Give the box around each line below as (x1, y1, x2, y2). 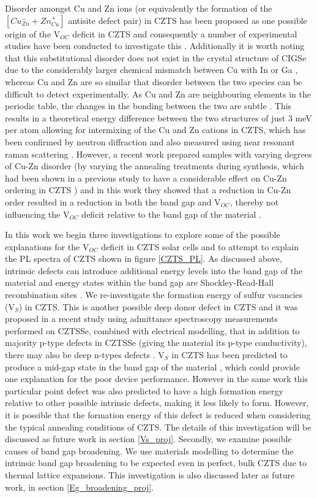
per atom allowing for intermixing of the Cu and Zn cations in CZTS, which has (5, 123, 306, 136)
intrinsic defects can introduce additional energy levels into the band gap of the (5, 264, 303, 277)
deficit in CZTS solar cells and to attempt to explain (101, 240, 299, 253)
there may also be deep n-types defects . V (5, 348, 165, 361)
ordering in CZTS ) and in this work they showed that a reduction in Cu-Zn (5, 183, 291, 196)
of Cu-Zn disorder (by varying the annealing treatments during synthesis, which (5, 159, 304, 172)
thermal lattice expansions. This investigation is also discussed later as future (5, 468, 295, 481)
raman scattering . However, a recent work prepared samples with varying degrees (5, 147, 312, 160)
